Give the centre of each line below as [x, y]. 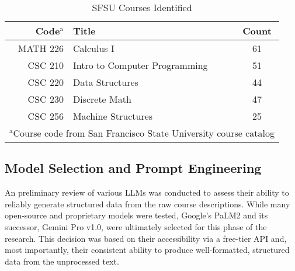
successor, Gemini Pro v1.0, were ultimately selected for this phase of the [136, 226]
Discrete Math [102, 99]
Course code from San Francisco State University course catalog [144, 133]
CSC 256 [46, 116]
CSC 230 [46, 99]
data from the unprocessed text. [62, 261]
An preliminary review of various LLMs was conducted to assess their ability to [147, 192]
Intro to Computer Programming [140, 65]
